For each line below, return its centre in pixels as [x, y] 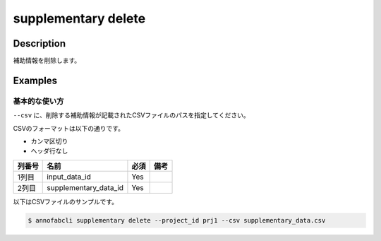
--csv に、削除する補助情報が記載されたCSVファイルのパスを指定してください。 [131, 115]
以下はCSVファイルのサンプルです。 [66, 201]
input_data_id [69, 177]
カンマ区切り [49, 141]
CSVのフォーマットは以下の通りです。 [69, 128]
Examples [35, 80]
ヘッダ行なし [49, 151]
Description [40, 43]
